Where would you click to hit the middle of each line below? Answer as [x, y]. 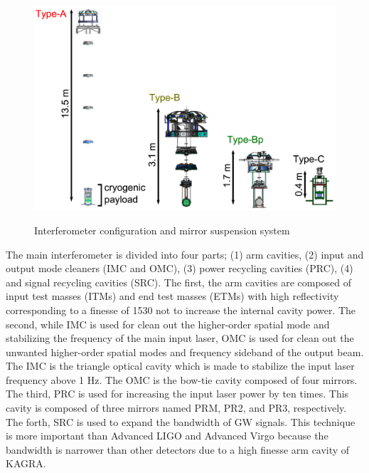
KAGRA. [26, 463]
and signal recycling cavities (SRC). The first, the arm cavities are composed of [179, 282]
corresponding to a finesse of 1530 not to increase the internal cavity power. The [181, 310]
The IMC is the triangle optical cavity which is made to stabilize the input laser [180, 366]
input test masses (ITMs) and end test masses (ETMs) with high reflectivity [172, 296]
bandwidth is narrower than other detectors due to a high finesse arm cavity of [178, 449]
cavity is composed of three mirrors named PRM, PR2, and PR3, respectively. [176, 408]
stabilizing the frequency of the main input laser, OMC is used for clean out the [180, 338]
